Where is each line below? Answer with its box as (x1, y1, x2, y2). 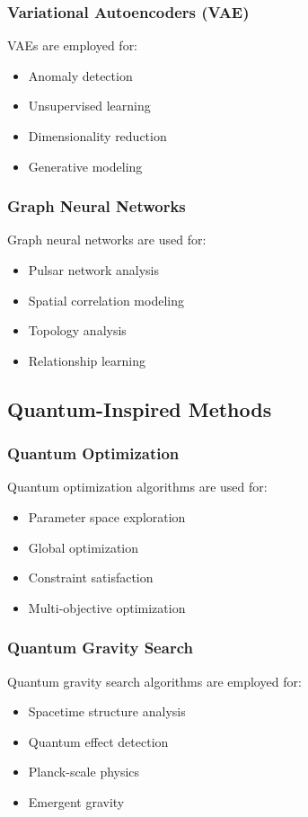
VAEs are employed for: (7, 36, 138, 55)
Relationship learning (28, 351, 146, 369)
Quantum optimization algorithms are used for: (7, 477, 268, 496)
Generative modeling (28, 156, 143, 175)
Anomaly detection (28, 66, 133, 84)
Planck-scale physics (28, 762, 140, 781)
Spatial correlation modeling (28, 290, 184, 309)
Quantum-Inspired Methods (7, 395, 272, 422)
